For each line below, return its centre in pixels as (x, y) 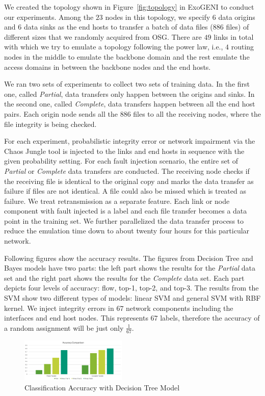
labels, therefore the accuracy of (210, 318)
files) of (237, 27)
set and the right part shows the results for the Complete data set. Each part (124, 278)
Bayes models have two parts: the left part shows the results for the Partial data (130, 268)
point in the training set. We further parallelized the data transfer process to (124, 220)
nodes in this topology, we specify (158, 17)
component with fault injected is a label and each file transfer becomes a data (126, 211)
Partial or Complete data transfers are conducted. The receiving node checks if (127, 170)
